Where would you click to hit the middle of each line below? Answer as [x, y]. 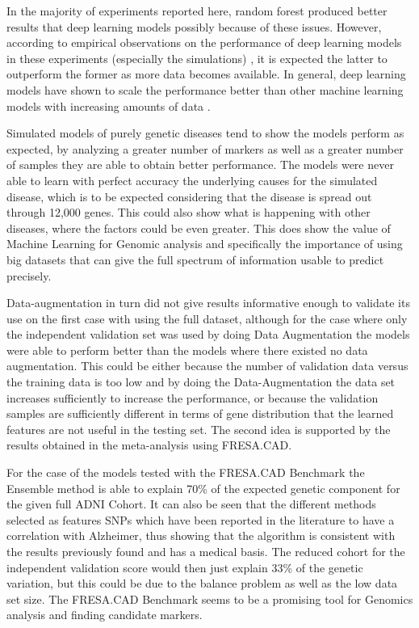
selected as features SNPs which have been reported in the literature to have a [201, 519]
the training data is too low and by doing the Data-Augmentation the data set [201, 382]
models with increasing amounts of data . [109, 105]
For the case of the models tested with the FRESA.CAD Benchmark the [186, 472]
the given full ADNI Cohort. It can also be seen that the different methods [191, 504]
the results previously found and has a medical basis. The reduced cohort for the [206, 551]
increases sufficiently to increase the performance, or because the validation [193, 397]
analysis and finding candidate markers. [105, 615]
